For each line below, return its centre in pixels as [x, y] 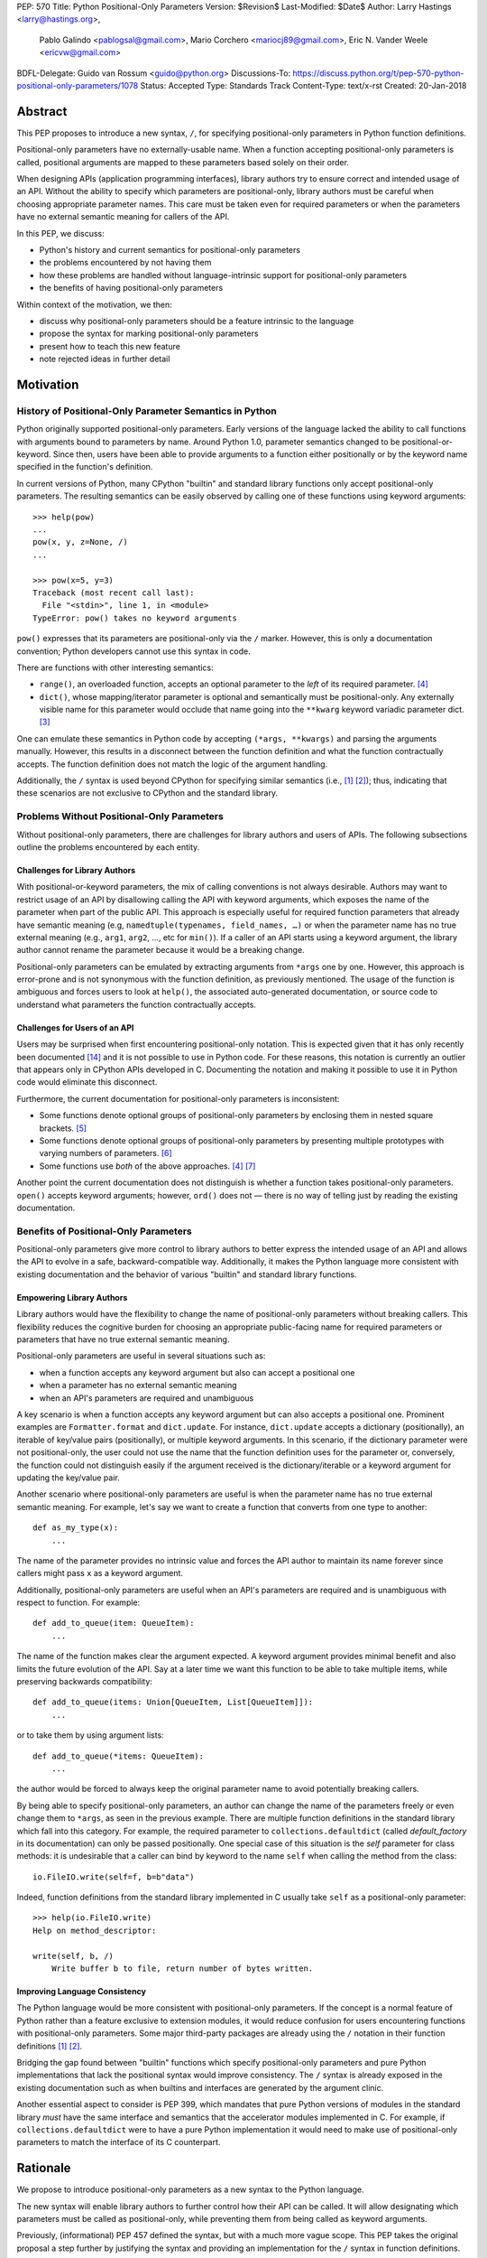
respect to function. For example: [78, 1602]
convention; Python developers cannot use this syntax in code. [134, 651]
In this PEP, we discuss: [61, 233]
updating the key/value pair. [69, 1478]
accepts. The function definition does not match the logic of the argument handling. [172, 764]
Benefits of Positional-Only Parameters [105, 1231]
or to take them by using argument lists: [90, 1735]
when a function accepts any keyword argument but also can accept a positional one [197, 1372]
